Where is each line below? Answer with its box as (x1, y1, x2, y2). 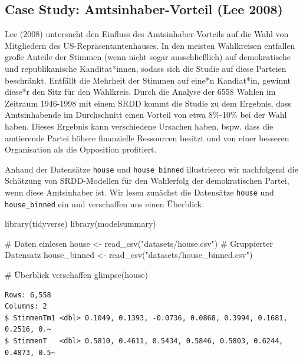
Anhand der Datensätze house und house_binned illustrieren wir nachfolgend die (5, 163, 298, 175)
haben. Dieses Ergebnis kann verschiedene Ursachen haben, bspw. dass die (5, 120, 274, 132)
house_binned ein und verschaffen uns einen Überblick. (5, 197, 205, 210)
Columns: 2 (5, 302, 47, 311)
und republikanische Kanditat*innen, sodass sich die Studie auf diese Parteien (5, 62, 286, 74)
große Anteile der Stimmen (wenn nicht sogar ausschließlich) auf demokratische (5, 51, 291, 63)
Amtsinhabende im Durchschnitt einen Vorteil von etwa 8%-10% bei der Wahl (5, 108, 287, 121)
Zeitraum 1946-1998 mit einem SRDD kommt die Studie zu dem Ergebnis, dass (5, 97, 291, 109)
